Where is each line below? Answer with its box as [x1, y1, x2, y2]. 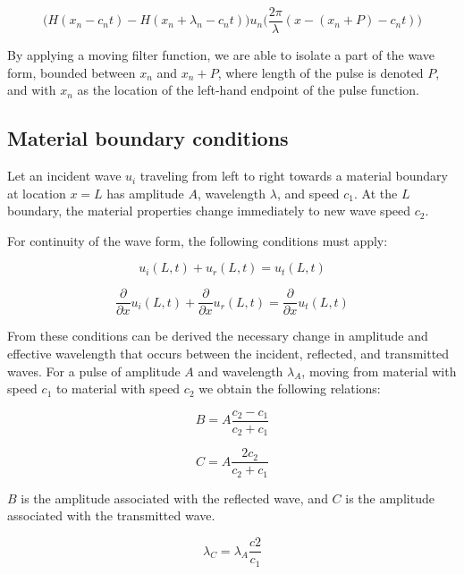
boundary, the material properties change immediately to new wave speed [7, 201, 411, 220]
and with [7, 80, 56, 99]
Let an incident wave [7, 166, 122, 185]
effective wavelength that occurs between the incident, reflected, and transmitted [7, 344, 450, 363]
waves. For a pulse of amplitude [7, 361, 181, 380]
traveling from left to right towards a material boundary [139, 166, 448, 185]
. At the [354, 183, 398, 202]
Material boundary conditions [7, 124, 289, 152]
